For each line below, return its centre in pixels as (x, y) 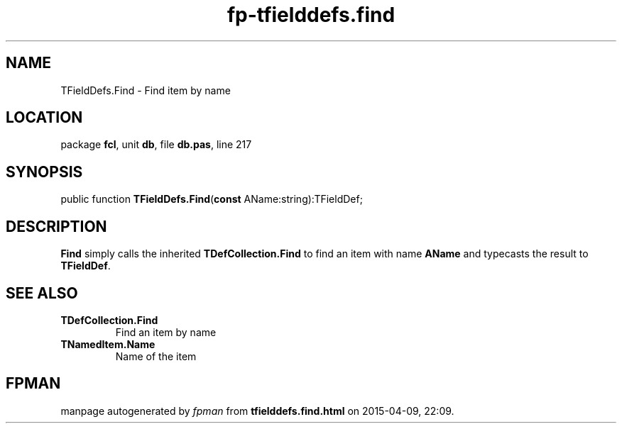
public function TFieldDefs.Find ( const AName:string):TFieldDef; (212, 199)
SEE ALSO (42, 293)
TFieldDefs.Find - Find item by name (146, 90)
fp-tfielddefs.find (311, 15)
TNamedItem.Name (108, 344)
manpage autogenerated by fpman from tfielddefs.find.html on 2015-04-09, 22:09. (257, 411)
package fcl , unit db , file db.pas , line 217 (156, 145)
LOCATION (44, 118)
